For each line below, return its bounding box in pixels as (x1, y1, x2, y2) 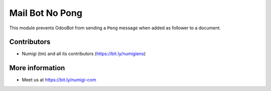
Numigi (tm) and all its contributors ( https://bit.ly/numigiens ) (22, 51, 146, 57)
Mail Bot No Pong (9, 7, 83, 18)
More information (9, 64, 65, 72)
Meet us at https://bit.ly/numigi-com (22, 77, 96, 83)
